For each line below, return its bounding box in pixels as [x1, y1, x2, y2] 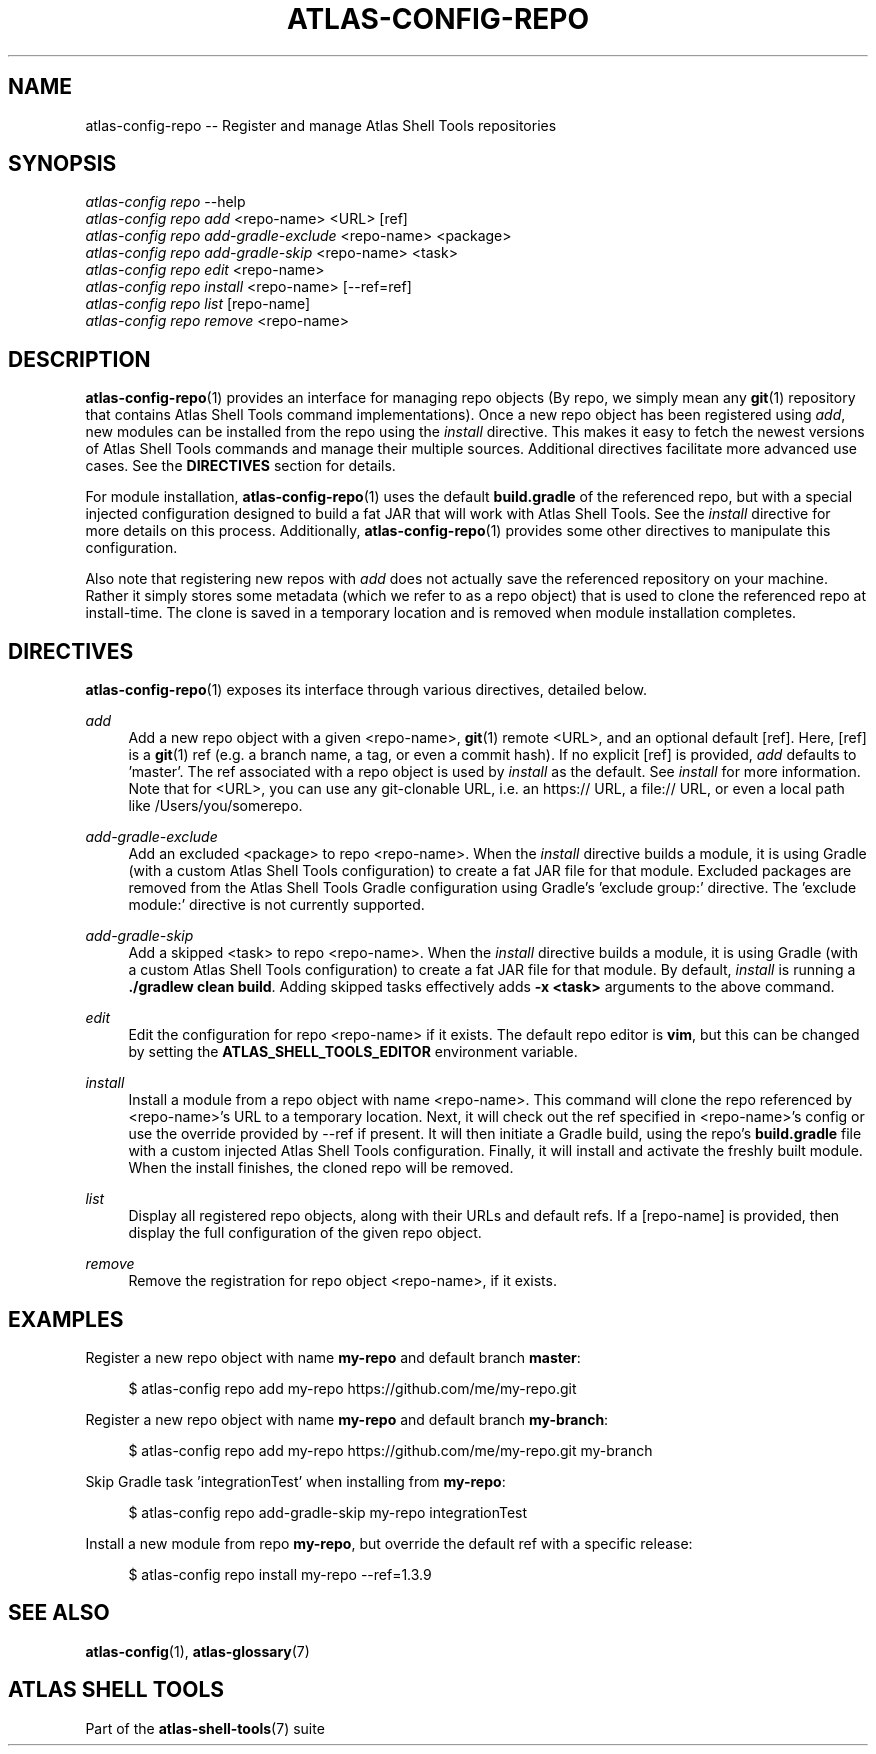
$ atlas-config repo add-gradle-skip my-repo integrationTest [128, 1503, 528, 1521]
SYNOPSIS [8, 151, 117, 177]
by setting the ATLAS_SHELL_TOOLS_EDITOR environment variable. [128, 1043, 578, 1061]
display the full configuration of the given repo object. [128, 1224, 482, 1242]
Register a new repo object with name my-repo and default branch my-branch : [85, 1410, 609, 1428]
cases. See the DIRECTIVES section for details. [85, 457, 396, 475]
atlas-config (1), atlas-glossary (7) [85, 1642, 310, 1660]
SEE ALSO [8, 1600, 110, 1626]
